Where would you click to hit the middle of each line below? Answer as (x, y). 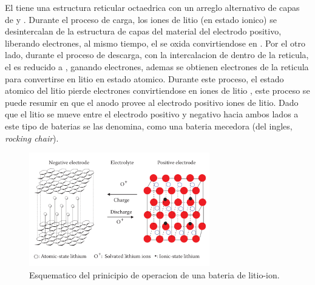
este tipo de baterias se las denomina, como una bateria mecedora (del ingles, (149, 126)
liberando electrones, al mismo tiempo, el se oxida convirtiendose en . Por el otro (155, 43)
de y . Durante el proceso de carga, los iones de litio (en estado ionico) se (141, 19)
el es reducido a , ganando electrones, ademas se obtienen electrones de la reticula (157, 66)
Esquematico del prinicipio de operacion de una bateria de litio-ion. (154, 274)
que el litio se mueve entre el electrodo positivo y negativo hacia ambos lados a (152, 114)
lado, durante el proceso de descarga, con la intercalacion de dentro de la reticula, (157, 55)
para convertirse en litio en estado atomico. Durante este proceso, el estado (144, 78)
